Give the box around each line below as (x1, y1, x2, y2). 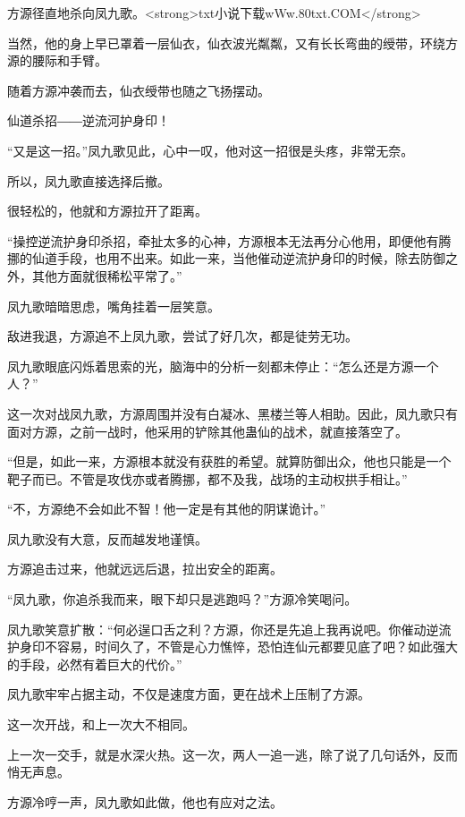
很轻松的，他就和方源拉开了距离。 (7, 201, 207, 220)
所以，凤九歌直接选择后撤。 (7, 171, 170, 190)
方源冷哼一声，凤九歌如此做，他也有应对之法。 (7, 792, 283, 811)
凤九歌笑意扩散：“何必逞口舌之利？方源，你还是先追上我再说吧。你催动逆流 (7, 619, 452, 638)
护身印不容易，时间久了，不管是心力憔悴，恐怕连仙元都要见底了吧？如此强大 (7, 637, 458, 656)
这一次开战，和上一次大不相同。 (7, 715, 195, 734)
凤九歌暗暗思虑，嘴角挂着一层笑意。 (7, 296, 220, 315)
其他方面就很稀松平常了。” (31, 266, 182, 285)
